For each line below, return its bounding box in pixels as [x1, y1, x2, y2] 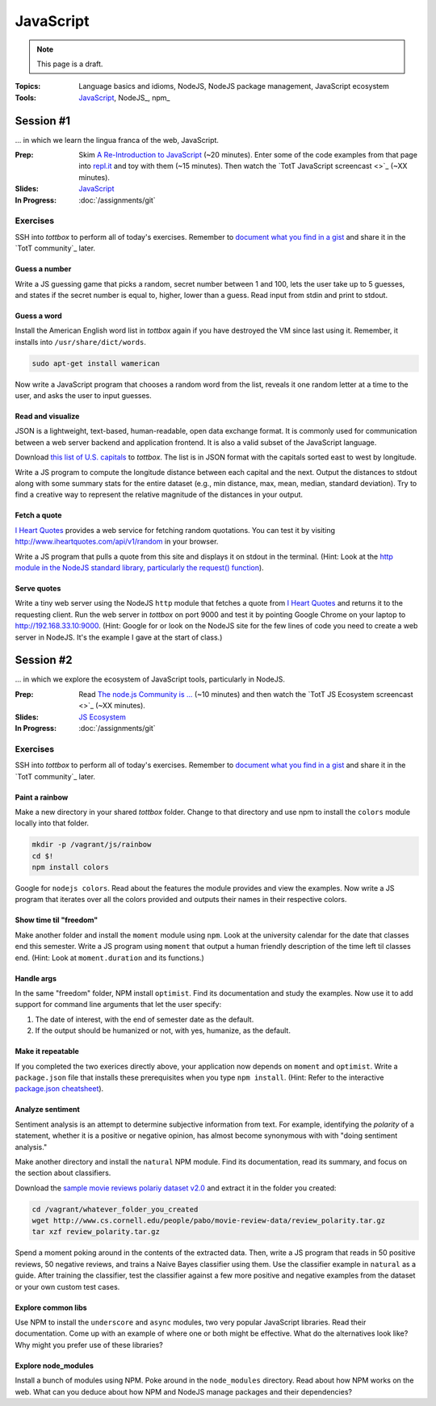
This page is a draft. [36, 59, 103, 69]
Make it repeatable [15, 1047, 80, 1056]
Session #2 [15, 653, 73, 667]
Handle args [15, 973, 57, 983]
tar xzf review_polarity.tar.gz [31, 1228, 161, 1236]
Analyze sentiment [15, 1105, 80, 1114]
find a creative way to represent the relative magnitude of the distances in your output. [15, 489, 303, 500]
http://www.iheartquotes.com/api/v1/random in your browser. [15, 537, 219, 547]
